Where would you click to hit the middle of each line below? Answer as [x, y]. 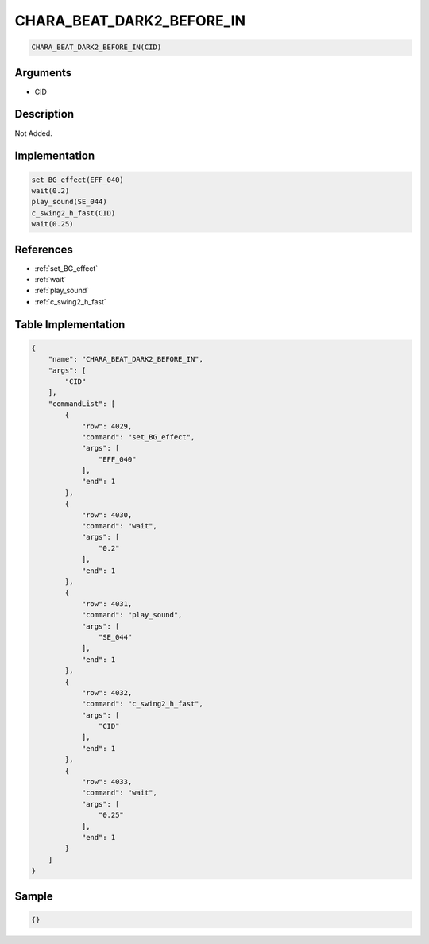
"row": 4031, [107, 604]
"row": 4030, [107, 515]
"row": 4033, [107, 782]
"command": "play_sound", [132, 615]
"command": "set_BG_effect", [138, 437]
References [44, 249]
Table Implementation [70, 325]
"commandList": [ [82, 404]
